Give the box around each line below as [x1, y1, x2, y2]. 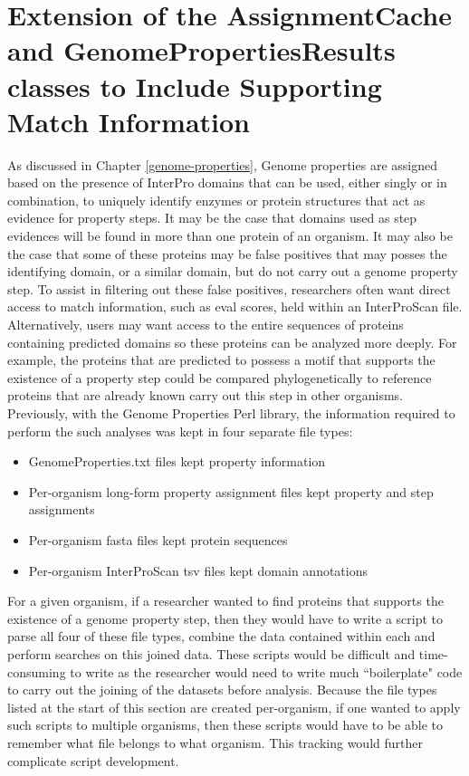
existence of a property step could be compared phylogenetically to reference [7, 368, 432, 387]
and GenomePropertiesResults [7, 32, 396, 69]
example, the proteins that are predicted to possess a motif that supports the [7, 350, 435, 369]
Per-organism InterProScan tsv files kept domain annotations [28, 560, 368, 580]
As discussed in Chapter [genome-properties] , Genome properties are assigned [7, 155, 437, 174]
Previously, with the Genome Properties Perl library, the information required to [7, 404, 455, 422]
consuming [7, 662, 66, 681]
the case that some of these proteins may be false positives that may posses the [7, 244, 447, 263]
